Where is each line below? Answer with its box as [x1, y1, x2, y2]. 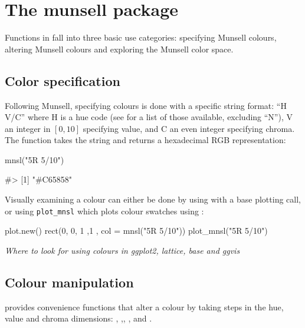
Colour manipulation [5, 273, 134, 291]
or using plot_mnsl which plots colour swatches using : [5, 204, 204, 217]
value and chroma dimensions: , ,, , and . [5, 312, 152, 324]
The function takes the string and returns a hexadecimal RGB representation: [5, 134, 286, 146]
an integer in [5, 122, 51, 134]
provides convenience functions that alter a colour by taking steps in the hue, [5, 300, 284, 313]
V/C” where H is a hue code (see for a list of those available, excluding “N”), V [5, 111, 293, 123]
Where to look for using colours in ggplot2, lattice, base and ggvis [5, 244, 240, 256]
